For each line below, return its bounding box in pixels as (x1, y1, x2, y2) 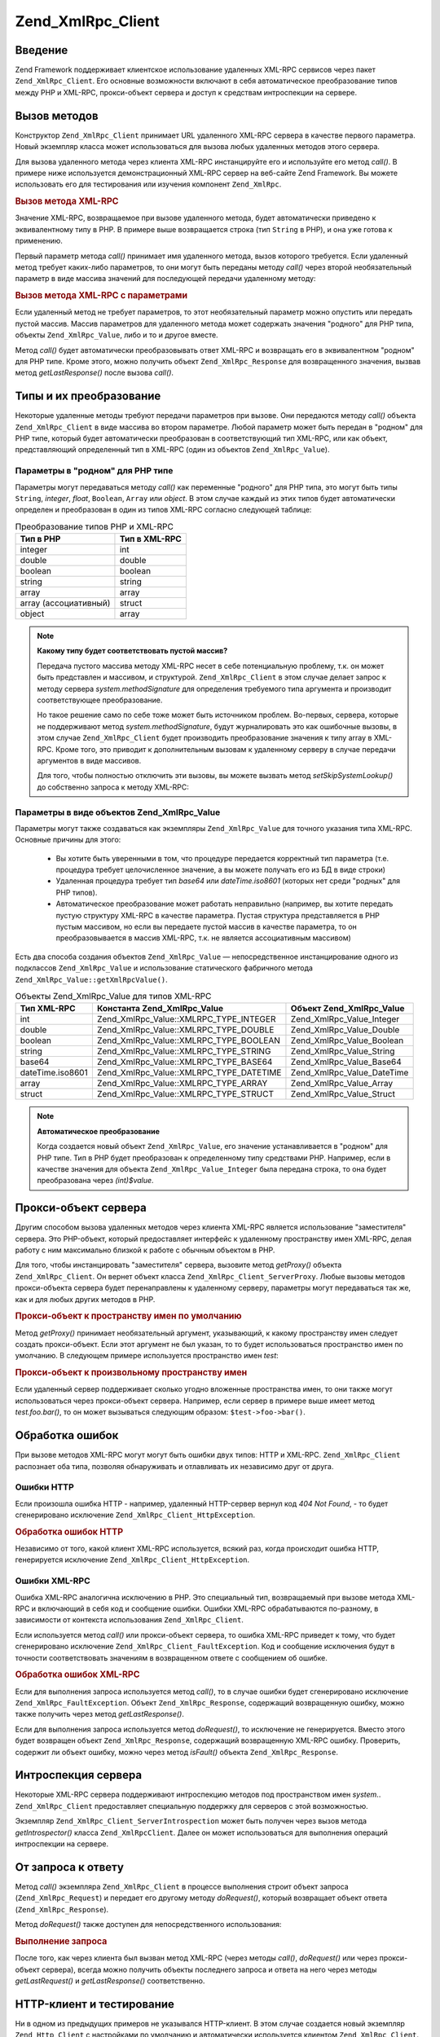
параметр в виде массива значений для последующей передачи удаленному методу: (15, 274, 316, 284)
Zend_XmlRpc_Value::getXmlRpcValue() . (15, 975, 169, 984)
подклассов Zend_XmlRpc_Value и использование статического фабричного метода (15, 963, 314, 973)
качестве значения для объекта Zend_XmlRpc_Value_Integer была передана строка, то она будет (37, 1164, 387, 1173)
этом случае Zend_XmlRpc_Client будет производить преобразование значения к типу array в (37, 733, 372, 743)
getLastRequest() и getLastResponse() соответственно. (15, 1976, 205, 1986)
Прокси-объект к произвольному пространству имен (15, 1367, 248, 1379)
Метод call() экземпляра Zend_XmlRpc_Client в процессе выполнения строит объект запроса (15, 1881, 350, 1891)
